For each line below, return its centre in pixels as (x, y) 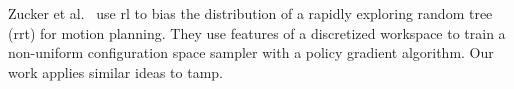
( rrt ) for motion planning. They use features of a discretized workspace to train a (257, 32)
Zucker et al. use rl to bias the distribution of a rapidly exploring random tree (250, 13)
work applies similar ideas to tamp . (115, 71)
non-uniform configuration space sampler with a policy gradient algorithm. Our (251, 52)
